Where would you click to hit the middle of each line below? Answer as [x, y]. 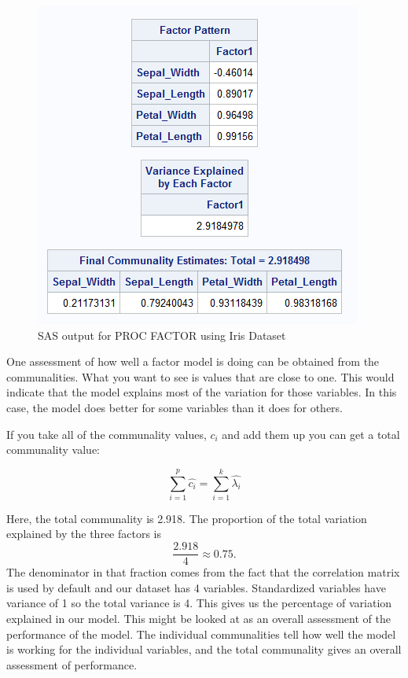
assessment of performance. [72, 664]
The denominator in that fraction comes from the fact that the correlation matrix [203, 572]
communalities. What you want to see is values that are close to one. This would [200, 376]
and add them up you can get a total [311, 434]
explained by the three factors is [84, 534]
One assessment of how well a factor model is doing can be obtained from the [193, 361]
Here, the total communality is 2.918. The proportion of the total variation [187, 518]
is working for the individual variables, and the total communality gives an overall [204, 649]
